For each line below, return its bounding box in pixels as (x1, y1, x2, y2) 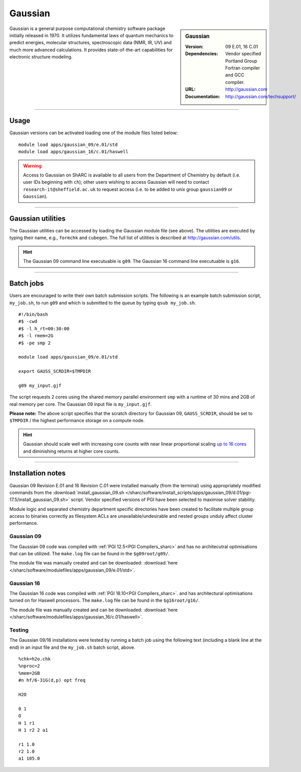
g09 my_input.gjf (18, 382, 62, 389)
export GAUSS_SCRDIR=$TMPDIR (18, 369, 91, 374)
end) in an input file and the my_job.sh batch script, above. (9, 644, 136, 650)
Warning (23, 163, 42, 169)
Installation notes (9, 469, 66, 478)
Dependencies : (185, 51, 219, 57)
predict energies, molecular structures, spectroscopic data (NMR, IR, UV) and (9, 40, 172, 46)
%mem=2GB (18, 670, 40, 676)
